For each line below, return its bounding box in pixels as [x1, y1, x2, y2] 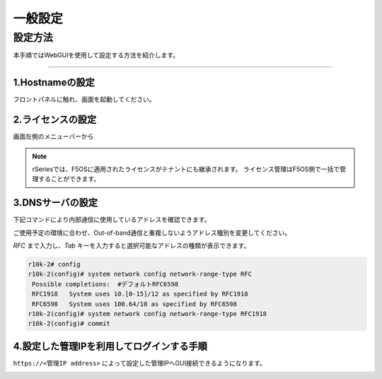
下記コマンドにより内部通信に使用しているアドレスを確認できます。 [13, 216, 211, 224]
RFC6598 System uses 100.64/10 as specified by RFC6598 [32, 300, 237, 308]
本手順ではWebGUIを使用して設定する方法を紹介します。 [13, 51, 180, 59]
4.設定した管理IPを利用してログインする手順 [13, 340, 208, 352]
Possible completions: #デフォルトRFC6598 [32, 280, 179, 288]
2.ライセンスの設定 [13, 114, 97, 126]
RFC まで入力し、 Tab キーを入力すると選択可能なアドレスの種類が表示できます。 [13, 241, 250, 250]
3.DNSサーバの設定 [13, 197, 98, 209]
